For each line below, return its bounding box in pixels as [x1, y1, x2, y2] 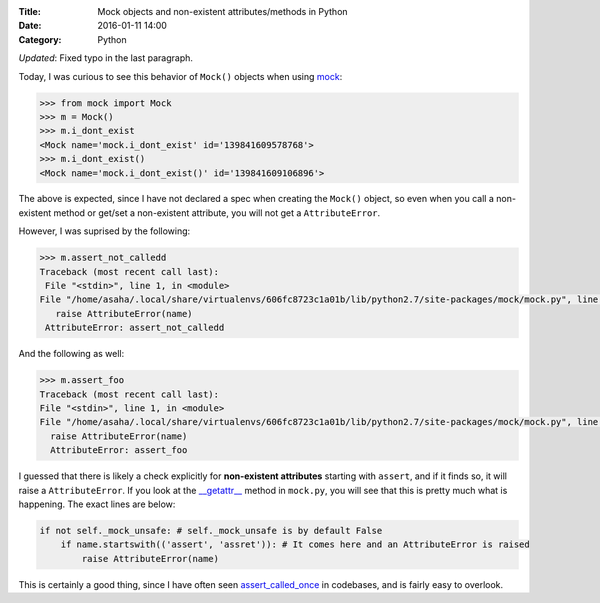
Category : [18, 33, 62, 45]
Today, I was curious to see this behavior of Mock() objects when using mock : [18, 70, 343, 82]
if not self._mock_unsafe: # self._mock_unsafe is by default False [39, 525, 383, 536]
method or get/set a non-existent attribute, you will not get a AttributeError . [53, 206, 381, 219]
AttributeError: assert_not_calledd [45, 322, 225, 334]
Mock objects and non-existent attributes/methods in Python [97, 6, 349, 17]
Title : [18, 6, 42, 17]
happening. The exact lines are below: [18, 498, 176, 510]
